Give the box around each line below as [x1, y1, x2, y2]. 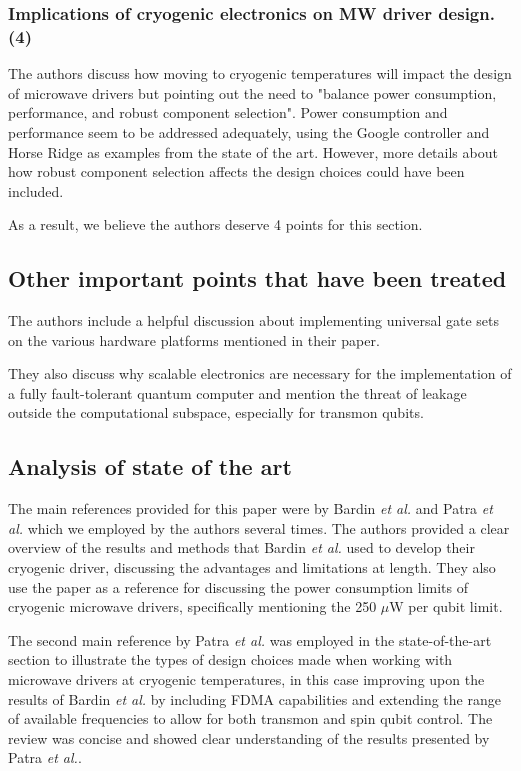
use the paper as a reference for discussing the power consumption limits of [8, 576, 468, 597]
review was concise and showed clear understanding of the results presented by [8, 727, 490, 748]
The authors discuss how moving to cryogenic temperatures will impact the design [8, 63, 512, 84]
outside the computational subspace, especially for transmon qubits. [8, 402, 424, 423]
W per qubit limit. [389, 596, 503, 617]
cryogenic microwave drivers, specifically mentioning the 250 [8, 596, 377, 617]
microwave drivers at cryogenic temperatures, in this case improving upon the [8, 669, 485, 690]
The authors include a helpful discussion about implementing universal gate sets [8, 310, 500, 331]
